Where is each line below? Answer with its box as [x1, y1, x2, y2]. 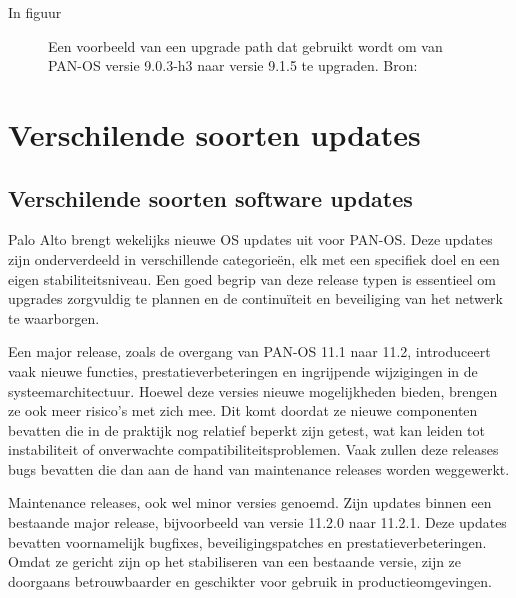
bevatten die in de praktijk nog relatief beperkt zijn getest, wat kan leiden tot [8, 419, 485, 440]
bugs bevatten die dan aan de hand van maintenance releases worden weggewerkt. [8, 458, 510, 479]
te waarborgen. [8, 307, 100, 328]
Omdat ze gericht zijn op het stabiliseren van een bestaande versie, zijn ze [8, 551, 462, 572]
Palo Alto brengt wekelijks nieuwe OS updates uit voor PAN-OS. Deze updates [8, 229, 493, 250]
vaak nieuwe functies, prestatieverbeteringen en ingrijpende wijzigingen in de [8, 360, 478, 381]
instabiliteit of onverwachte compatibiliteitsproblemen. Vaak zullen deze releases [8, 439, 499, 460]
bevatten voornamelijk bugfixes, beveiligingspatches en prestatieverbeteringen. [8, 531, 487, 552]
